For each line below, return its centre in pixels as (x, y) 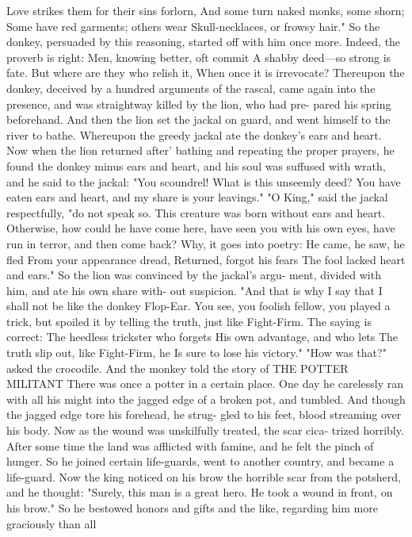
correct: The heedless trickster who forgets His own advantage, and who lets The (202, 337)
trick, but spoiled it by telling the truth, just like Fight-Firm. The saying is (189, 321)
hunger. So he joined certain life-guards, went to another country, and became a (200, 461)
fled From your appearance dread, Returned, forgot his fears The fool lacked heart (206, 259)
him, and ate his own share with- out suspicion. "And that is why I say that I (195, 290)
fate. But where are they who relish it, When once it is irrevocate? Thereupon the (206, 73)
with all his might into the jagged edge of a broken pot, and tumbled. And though (206, 399)
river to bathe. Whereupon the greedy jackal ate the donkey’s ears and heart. (194, 134)
